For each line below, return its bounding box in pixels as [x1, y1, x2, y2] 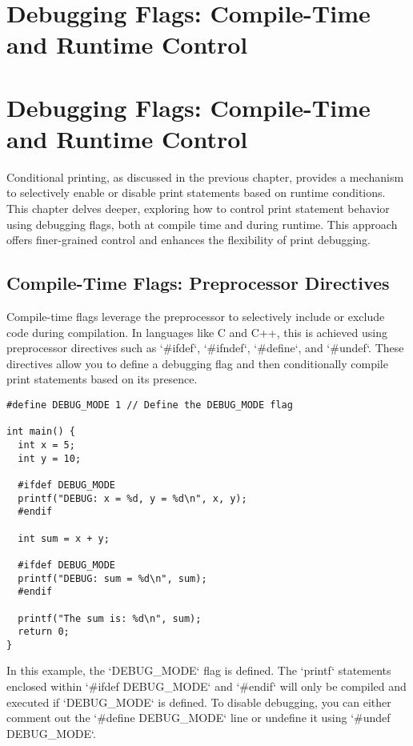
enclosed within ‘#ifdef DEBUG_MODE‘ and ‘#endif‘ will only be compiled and [6, 678, 407, 695]
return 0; [18, 626, 70, 638]
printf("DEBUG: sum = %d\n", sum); [18, 572, 207, 584]
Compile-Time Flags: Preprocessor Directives [6, 271, 390, 295]
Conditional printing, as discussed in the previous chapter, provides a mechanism [6, 168, 404, 185]
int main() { [6, 426, 75, 438]
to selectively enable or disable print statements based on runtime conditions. [6, 184, 386, 201]
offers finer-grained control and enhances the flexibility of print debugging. [6, 231, 371, 248]
